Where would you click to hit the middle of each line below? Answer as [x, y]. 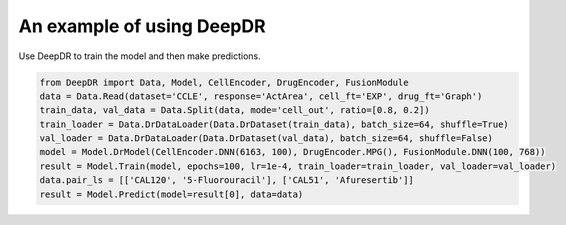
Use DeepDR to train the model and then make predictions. [139, 56]
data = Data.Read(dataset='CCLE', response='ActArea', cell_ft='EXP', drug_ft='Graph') [261, 96]
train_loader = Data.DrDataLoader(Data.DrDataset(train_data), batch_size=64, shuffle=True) [274, 124]
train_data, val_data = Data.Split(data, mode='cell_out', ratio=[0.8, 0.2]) [234, 110]
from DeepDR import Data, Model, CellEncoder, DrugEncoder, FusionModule [224, 82]
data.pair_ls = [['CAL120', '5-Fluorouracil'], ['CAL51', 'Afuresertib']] [227, 180]
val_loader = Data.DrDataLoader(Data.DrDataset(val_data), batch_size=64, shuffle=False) [266, 138]
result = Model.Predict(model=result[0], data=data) [171, 194]
